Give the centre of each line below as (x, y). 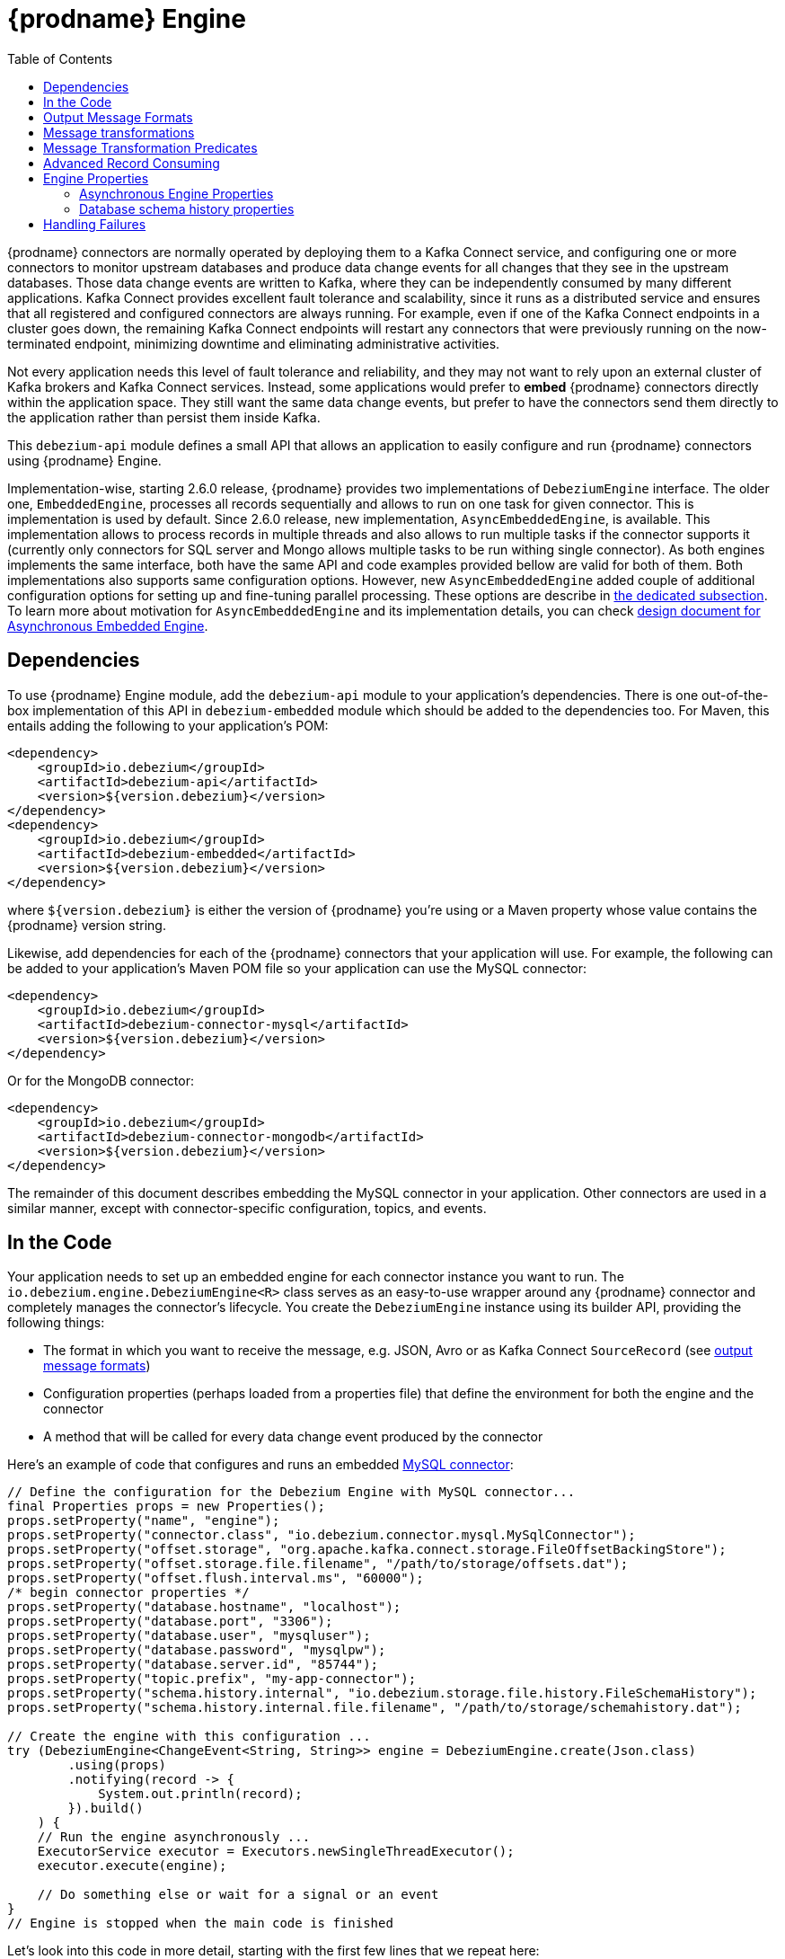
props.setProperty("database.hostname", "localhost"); (204, 1607)
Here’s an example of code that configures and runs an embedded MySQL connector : (260, 1465)
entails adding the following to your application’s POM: (168, 725)
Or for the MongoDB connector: (101, 1080)
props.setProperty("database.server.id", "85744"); (193, 1665)
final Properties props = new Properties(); (167, 1507)
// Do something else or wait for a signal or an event (238, 1895)
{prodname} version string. (87, 925)
